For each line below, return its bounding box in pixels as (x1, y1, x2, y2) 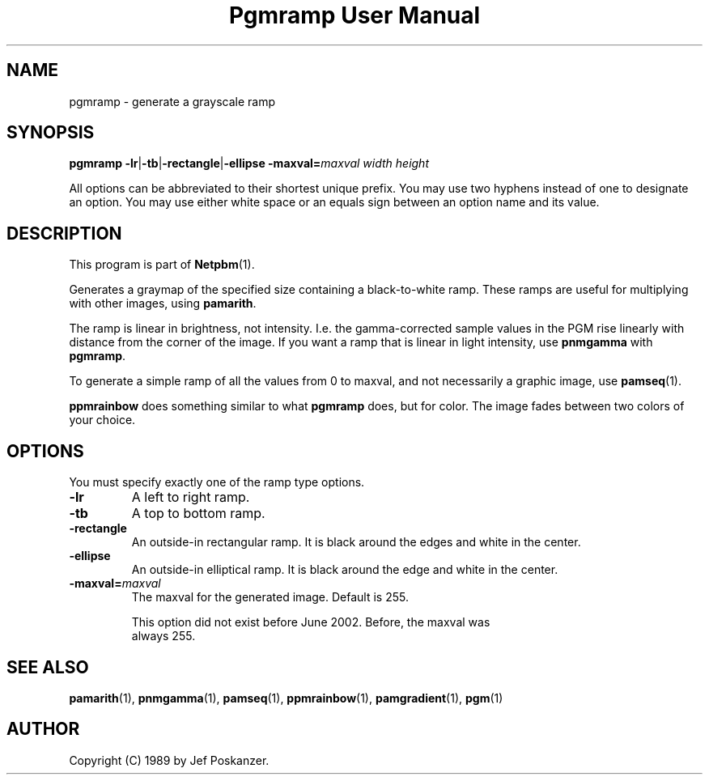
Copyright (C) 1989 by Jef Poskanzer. (69, 753, 270, 767)
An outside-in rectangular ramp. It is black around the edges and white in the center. (131, 535, 581, 550)
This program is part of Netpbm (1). (69, 257, 255, 272)
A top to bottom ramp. (131, 505, 265, 522)
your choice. (69, 413, 136, 427)
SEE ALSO (6, 656, 89, 677)
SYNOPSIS (6, 122, 95, 143)
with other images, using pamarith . (69, 296, 257, 311)
